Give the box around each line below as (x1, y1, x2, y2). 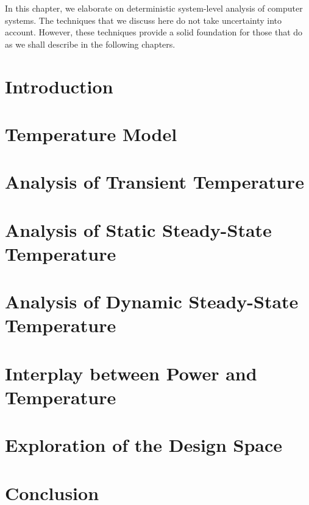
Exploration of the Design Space (5, 432, 283, 457)
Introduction (5, 73, 113, 98)
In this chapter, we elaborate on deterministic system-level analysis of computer (5, 2, 303, 14)
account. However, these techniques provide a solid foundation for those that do (5, 26, 303, 38)
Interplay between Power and (5, 360, 257, 385)
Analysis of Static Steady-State (5, 217, 272, 242)
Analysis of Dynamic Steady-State (5, 289, 299, 314)
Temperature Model (5, 121, 177, 146)
